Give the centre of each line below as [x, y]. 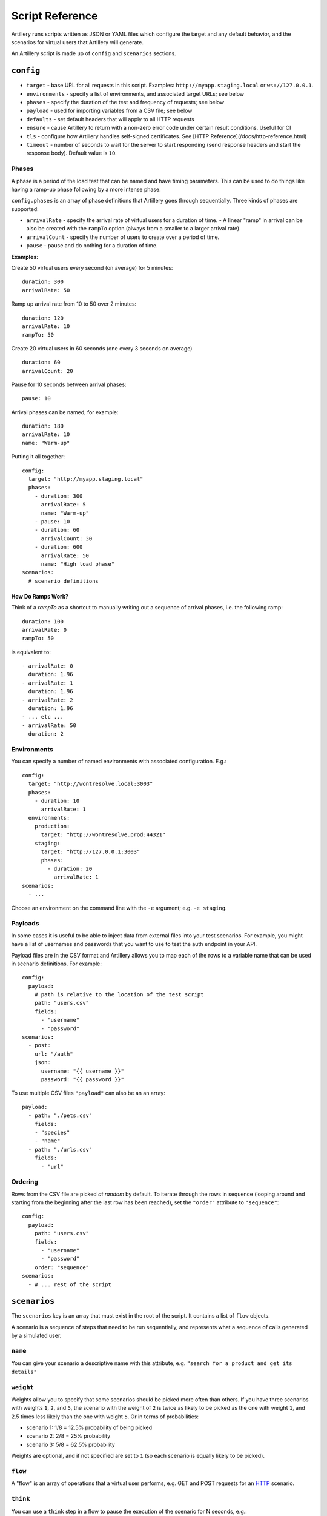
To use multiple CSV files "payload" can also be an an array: [88, 1093]
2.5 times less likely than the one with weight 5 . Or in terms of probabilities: [105, 1417]
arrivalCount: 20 [48, 371]
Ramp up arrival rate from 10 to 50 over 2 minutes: [74, 304]
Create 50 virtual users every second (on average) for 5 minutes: [92, 268]
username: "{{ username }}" [82, 1071]
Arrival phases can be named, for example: [65, 412]
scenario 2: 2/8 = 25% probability [68, 1436]
